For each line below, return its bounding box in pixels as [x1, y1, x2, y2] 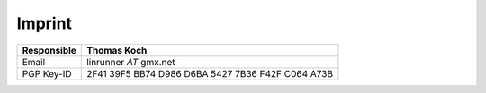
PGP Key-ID [22, 67, 72, 80]
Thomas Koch [86, 44, 148, 56]
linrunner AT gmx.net [86, 55, 175, 68]
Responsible [22, 44, 76, 56]
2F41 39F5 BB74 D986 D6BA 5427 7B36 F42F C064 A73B [86, 67, 333, 80]
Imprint [16, 13, 72, 33]
